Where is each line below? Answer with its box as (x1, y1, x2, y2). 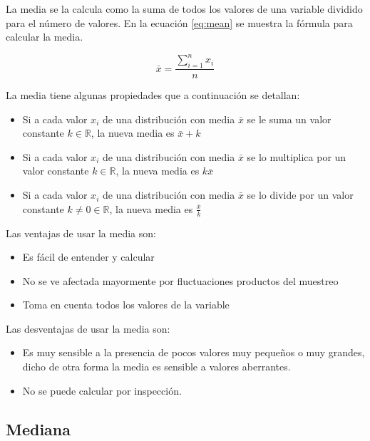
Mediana (6, 417, 71, 440)
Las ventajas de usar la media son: (6, 225, 156, 240)
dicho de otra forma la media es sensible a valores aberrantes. (22, 359, 291, 374)
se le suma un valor (247, 111, 332, 126)
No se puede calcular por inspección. (22, 383, 182, 398)
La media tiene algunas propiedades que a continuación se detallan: (6, 88, 300, 103)
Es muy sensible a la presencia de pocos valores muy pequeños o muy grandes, (22, 345, 365, 360)
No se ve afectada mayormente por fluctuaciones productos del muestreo (22, 273, 339, 288)
